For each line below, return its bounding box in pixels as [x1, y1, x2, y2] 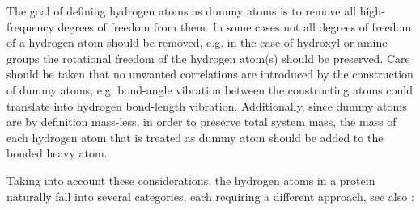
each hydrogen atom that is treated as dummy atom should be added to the [6, 128, 384, 145]
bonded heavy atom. [6, 145, 108, 162]
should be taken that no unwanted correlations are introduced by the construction [6, 65, 414, 82]
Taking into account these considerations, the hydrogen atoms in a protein [6, 171, 375, 188]
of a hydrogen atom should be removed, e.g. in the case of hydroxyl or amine [6, 34, 388, 51]
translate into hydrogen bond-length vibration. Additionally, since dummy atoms [6, 97, 407, 114]
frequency [6, 18, 54, 35]
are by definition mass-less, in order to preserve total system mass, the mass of [6, 113, 397, 130]
